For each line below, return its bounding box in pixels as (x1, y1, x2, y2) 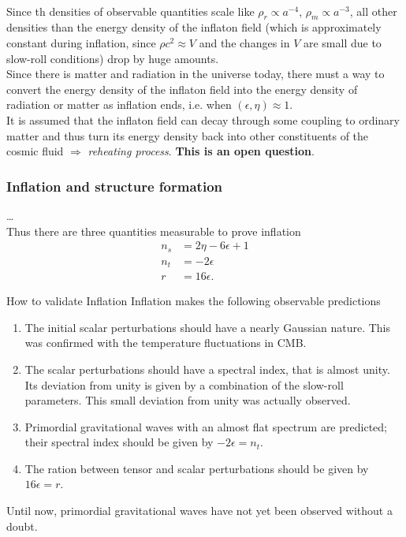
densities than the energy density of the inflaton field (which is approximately (6, 19, 382, 35)
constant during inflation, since (6, 34, 156, 50)
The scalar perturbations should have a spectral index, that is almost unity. (24, 360, 390, 377)
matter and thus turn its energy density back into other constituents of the (6, 127, 369, 144)
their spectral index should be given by (24, 434, 214, 450)
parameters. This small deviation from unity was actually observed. (24, 392, 351, 408)
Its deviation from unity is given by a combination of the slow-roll (24, 376, 344, 393)
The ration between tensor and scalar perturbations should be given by (24, 460, 369, 476)
